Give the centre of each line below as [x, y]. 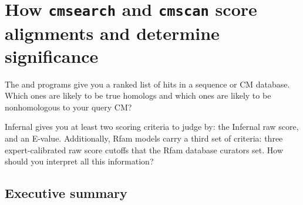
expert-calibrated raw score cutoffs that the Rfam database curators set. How [144, 149]
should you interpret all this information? [79, 161]
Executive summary [66, 193]
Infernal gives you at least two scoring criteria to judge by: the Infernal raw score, [152, 127]
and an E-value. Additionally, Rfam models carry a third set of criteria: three [144, 138]
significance [52, 56]
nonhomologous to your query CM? [68, 107]
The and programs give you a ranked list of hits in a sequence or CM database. [147, 84]
